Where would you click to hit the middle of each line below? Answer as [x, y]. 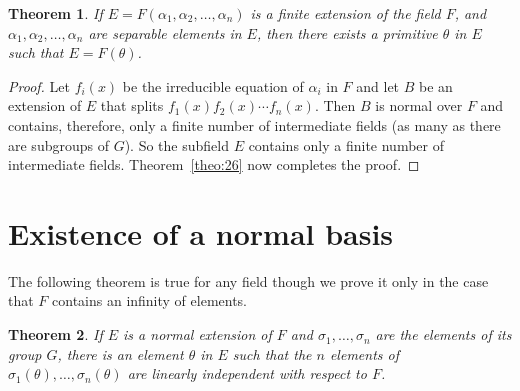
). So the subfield [176, 144]
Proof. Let [39, 85]
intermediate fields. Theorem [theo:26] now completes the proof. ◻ [214, 164]
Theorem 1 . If [55, 13]
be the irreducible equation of [213, 85]
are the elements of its [443, 334]
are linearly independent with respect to [247, 373]
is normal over [419, 105]
